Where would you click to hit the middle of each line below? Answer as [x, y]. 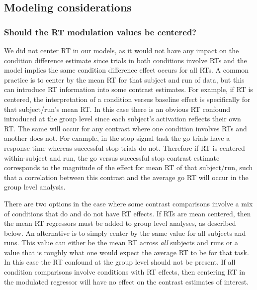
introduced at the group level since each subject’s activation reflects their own [123, 119]
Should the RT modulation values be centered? [100, 32]
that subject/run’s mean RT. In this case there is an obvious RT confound [117, 109]
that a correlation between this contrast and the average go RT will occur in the [126, 177]
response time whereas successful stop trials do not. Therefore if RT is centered [125, 147]
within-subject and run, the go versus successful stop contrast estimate [112, 157]
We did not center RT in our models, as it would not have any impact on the [122, 50]
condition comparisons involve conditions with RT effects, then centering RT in [125, 272]
